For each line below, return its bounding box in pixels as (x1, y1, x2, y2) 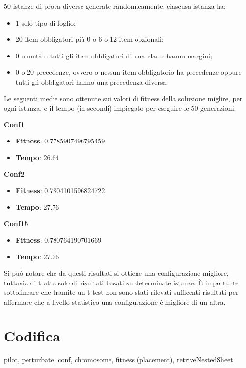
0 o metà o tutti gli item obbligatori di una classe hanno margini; (15, 50, 212, 60)
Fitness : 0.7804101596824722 (15, 185, 105, 196)
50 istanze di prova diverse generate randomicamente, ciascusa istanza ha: (4, 1, 226, 11)
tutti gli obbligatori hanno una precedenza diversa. (15, 76, 168, 86)
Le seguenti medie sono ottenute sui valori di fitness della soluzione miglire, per (4, 93, 243, 103)
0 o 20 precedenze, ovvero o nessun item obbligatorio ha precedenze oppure (15, 67, 242, 77)
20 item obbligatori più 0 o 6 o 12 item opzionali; (15, 34, 164, 44)
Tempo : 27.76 (15, 201, 59, 212)
